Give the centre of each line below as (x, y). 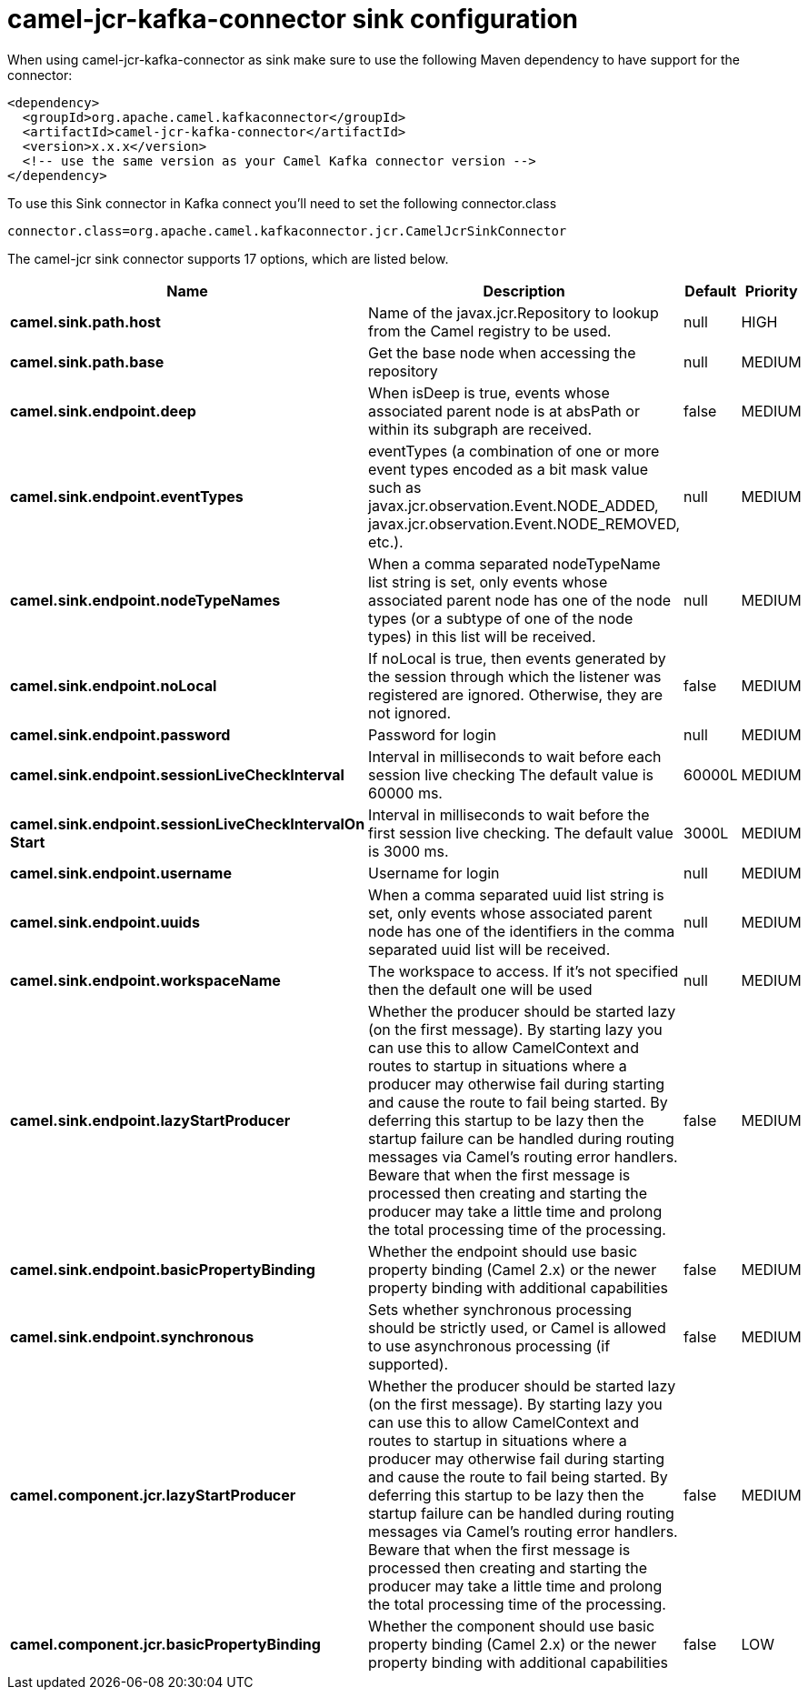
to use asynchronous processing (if (489, 1346)
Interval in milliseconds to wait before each (515, 756)
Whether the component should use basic (512, 1626)
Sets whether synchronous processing (500, 1309)
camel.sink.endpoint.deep (103, 411)
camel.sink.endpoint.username (121, 873)
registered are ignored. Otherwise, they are (515, 694)
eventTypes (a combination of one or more (514, 451)
